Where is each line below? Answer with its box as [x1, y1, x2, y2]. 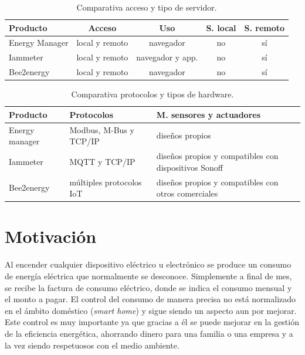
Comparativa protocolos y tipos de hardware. [71, 88, 234, 100]
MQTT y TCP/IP [69, 155, 135, 167]
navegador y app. [136, 51, 198, 63]
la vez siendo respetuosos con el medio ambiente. [5, 339, 179, 351]
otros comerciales [156, 187, 218, 200]
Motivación [5, 224, 97, 248]
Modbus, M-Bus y [69, 123, 134, 136]
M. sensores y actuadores [156, 108, 261, 120]
